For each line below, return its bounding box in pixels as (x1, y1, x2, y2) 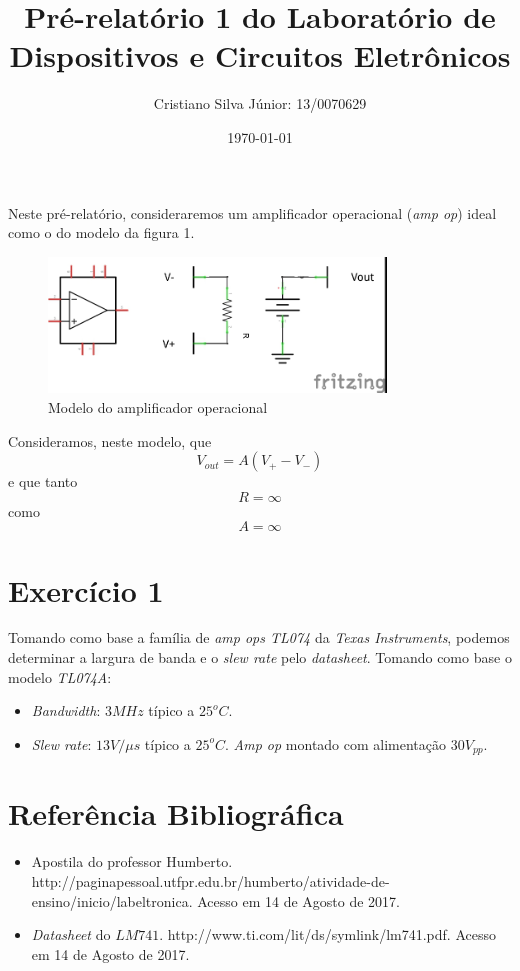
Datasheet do (31, 924, 111, 945)
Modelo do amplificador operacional (48, 396, 268, 417)
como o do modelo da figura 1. (8, 222, 195, 243)
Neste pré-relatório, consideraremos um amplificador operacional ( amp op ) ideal (8, 202, 497, 223)
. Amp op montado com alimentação (224, 733, 447, 754)
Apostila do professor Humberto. (31, 851, 233, 872)
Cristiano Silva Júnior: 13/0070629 (153, 93, 367, 114)
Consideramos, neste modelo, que (8, 430, 212, 451)
